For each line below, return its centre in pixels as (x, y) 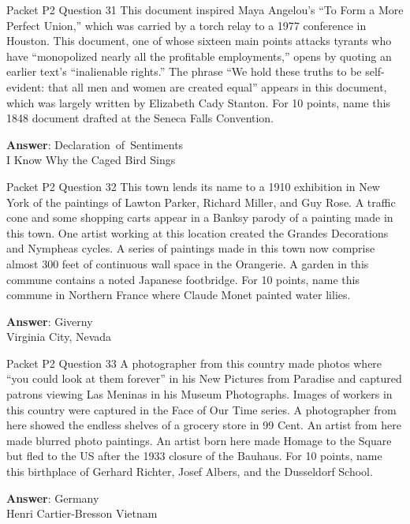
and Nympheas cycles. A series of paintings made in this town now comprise (191, 248)
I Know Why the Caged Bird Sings (91, 160)
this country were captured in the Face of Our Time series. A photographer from (201, 409)
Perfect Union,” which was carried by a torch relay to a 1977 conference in (186, 25)
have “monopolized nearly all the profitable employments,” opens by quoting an (199, 56)
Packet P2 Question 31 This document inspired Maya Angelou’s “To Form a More (205, 9)
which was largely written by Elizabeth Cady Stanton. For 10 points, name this (198, 102)
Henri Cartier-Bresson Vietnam (82, 513)
